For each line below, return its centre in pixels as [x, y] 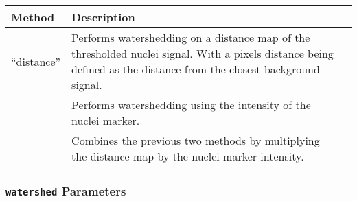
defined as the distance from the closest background [196, 69]
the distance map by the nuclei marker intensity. [188, 156]
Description [103, 17]
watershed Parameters [66, 190]
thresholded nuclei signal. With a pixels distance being [203, 53]
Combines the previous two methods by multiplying [196, 140]
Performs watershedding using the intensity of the [191, 105]
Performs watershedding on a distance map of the [191, 37]
